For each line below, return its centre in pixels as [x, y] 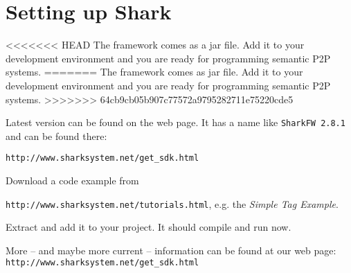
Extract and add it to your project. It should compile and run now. [148, 227]
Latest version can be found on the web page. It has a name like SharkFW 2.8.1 [175, 122]
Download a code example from [72, 180]
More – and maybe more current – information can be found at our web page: [171, 250]
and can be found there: [56, 135]
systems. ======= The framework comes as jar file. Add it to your [154, 72]
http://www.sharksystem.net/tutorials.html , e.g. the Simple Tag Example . [172, 203]
